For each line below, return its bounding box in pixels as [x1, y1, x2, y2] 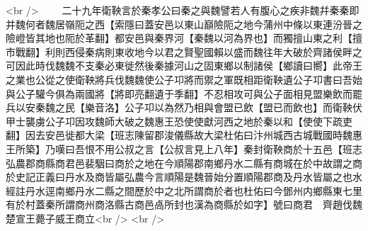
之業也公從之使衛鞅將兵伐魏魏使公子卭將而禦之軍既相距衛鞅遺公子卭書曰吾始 [6, 72, 362, 86]
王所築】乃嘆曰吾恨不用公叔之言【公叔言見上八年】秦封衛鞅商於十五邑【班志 [6, 141, 362, 156]
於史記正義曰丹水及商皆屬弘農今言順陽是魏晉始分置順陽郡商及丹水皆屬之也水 [6, 169, 362, 184]
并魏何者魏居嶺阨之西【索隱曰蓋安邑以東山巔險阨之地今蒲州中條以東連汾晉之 [6, 16, 362, 31]
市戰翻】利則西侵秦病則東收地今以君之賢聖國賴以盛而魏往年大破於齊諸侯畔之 [6, 44, 362, 59]
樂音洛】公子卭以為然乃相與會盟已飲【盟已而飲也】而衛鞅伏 [84, 100, 362, 115]
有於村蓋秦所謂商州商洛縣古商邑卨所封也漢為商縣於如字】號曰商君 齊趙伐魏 [6, 197, 362, 212]
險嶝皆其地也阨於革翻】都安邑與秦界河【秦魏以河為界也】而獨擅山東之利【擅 [6, 30, 362, 45]
